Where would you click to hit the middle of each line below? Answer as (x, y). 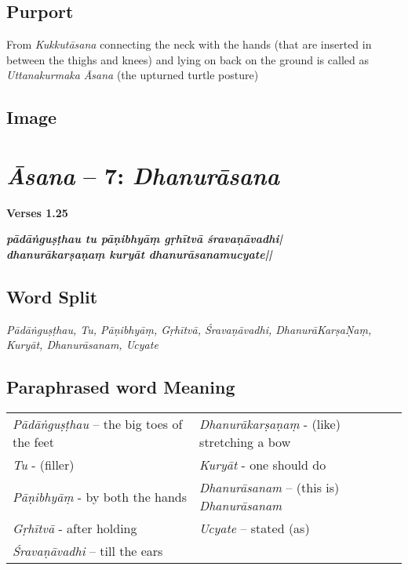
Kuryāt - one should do (263, 465)
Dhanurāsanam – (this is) (270, 488)
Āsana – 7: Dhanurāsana (143, 175)
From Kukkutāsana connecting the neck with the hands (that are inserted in (189, 44)
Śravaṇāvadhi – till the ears (88, 551)
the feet (33, 442)
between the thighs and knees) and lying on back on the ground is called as (188, 59)
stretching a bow (245, 442)
